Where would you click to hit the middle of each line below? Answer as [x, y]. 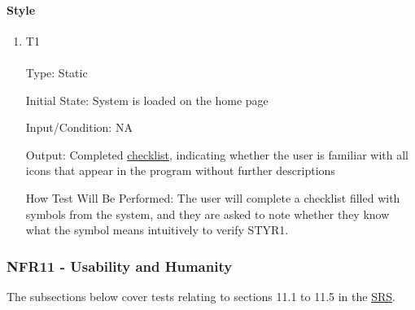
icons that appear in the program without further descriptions [180, 170]
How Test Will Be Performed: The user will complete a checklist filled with [213, 197]
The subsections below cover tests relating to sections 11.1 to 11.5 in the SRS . [201, 296]
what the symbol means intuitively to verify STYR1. [157, 230]
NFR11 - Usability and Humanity [120, 266]
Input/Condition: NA [79, 127]
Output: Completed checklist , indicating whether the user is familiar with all [217, 154]
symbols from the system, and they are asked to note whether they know [207, 214]
